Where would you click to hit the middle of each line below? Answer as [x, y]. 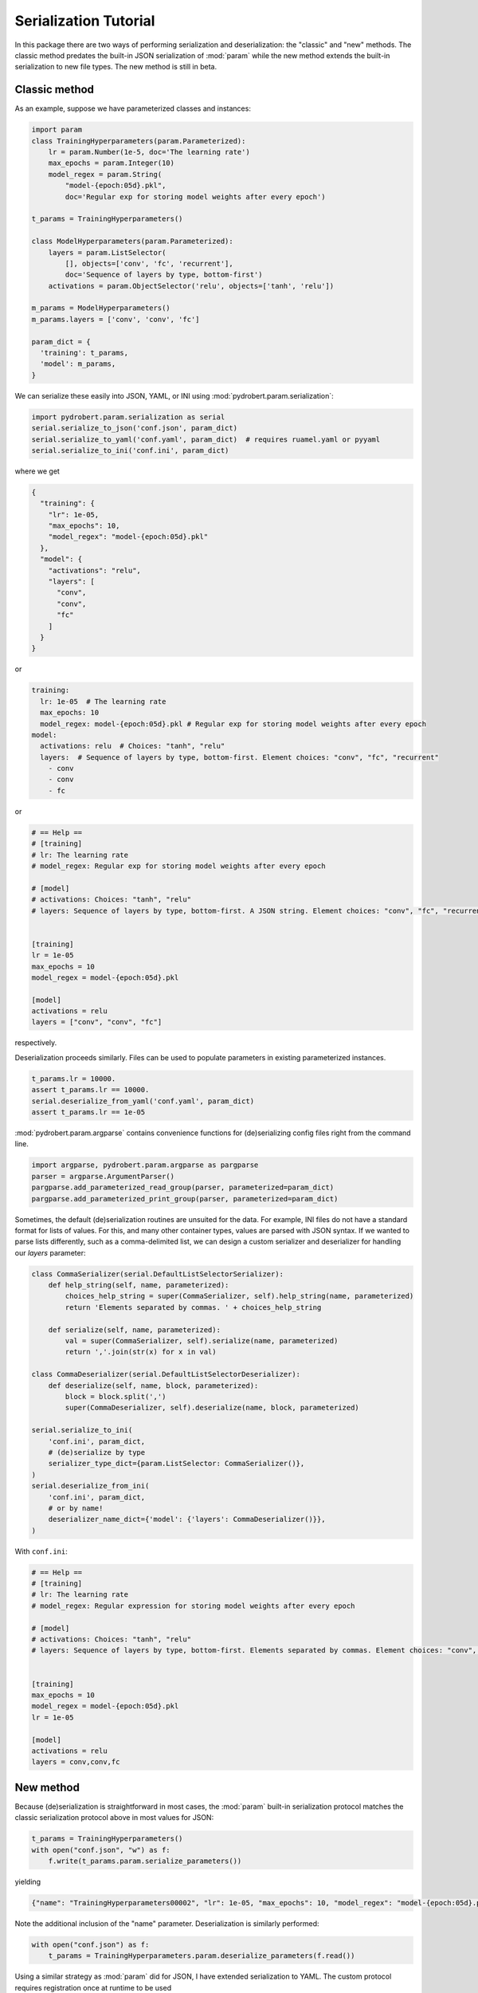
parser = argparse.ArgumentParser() [103, 1176]
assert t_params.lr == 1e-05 [88, 1112]
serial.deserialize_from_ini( [90, 1486]
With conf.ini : [41, 1551]
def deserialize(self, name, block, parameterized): [153, 1386]
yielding [28, 1881]
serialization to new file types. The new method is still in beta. [116, 67]
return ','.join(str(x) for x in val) [141, 1352]
